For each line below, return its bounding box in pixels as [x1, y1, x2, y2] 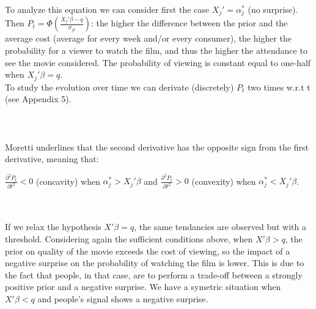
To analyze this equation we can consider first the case [5, 3, 210, 15]
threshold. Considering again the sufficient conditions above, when [5, 233, 253, 245]
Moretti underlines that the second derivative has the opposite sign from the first [5, 140, 309, 153]
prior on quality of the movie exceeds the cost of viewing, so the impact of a [5, 244, 290, 257]
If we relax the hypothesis [5, 220, 101, 233]
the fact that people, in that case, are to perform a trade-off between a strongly [5, 268, 303, 281]
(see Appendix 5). [5, 92, 72, 105]
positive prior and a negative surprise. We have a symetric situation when [5, 280, 281, 293]
